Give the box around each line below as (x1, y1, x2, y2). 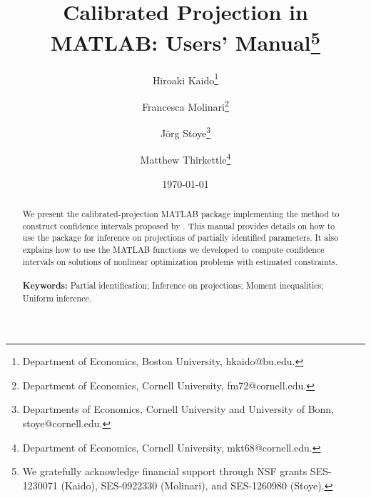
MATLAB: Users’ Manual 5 (51, 25, 320, 57)
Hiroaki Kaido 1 (152, 70, 219, 87)
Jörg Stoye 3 (160, 124, 211, 140)
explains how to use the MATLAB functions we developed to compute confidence (22, 244, 325, 255)
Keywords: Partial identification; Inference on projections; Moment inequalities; (22, 279, 324, 292)
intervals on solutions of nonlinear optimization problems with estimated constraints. (22, 255, 338, 267)
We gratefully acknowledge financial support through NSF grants (22, 464, 308, 479)
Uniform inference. (22, 292, 91, 304)
